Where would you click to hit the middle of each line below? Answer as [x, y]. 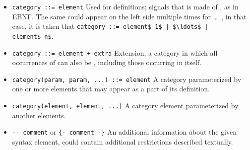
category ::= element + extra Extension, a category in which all [115, 52]
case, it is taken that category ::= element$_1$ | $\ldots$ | [110, 26]
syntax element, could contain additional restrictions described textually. [123, 141]
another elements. [39, 115]
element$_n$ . [33, 36]
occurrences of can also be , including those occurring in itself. [107, 62]
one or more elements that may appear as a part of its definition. [111, 89]
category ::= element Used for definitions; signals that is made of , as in [125, 6]
